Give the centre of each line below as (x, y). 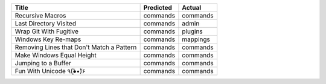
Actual (192, 8)
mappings (196, 39)
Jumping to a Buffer (43, 63)
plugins (193, 31)
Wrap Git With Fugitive (46, 31)
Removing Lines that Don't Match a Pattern (76, 47)
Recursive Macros (40, 15)
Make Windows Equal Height (56, 55)
